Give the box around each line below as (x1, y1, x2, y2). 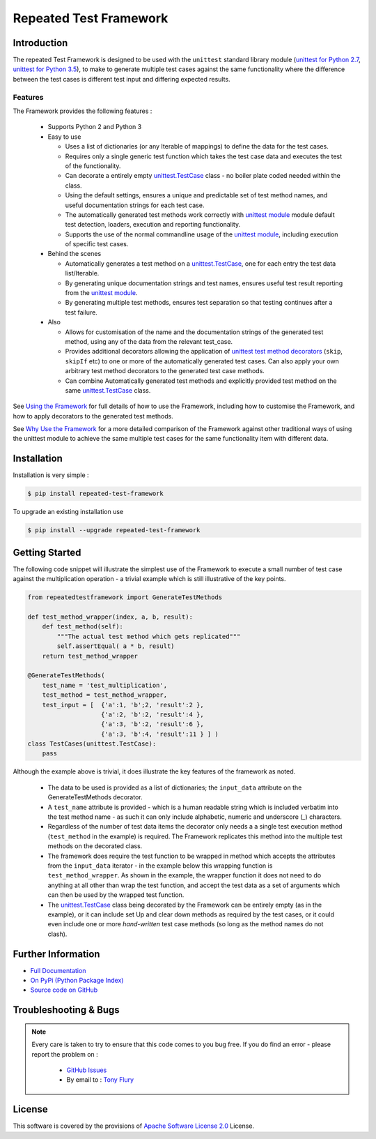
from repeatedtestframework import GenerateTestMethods (27, 594, 223, 601)
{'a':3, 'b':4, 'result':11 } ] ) (101, 730, 219, 738)
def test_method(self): (42, 623, 123, 631)
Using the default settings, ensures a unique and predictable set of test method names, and (65, 191, 328, 199)
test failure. (65, 308, 97, 317)
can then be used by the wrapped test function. (47, 891, 185, 899)
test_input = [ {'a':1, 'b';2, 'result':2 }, (42, 701, 205, 709)
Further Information (13, 948, 100, 960)
